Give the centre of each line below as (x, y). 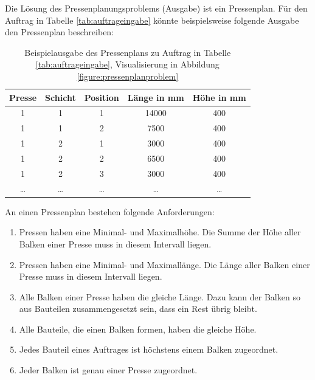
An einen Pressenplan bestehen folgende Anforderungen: (110, 211)
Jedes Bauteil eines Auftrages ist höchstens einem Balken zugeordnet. (149, 349)
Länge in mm (156, 97)
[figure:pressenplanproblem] (128, 76)
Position (102, 97)
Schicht (61, 97)
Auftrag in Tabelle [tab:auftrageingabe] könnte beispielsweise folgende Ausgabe (152, 20)
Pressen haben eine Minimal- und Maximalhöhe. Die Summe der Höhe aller (160, 232)
